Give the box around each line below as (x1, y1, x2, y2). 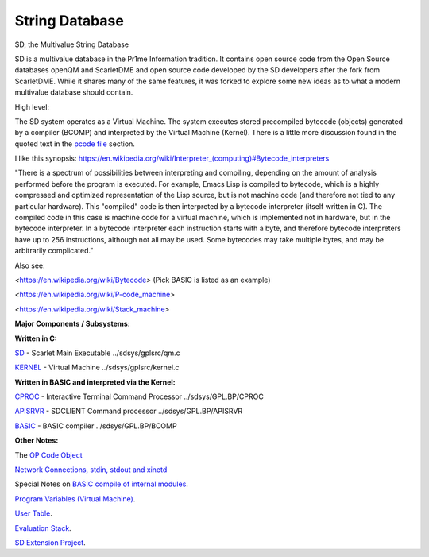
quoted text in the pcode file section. (14, 139, 135, 149)
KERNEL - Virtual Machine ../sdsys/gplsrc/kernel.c (14, 362, 180, 373)
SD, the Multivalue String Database (14, 40, 129, 49)
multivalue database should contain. (14, 87, 133, 97)
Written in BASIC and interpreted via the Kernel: (14, 377, 176, 387)
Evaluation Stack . (14, 523, 71, 532)
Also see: (14, 261, 45, 270)
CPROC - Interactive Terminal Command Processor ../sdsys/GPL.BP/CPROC (14, 392, 264, 401)
